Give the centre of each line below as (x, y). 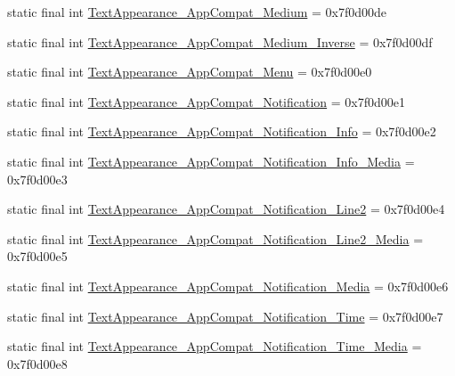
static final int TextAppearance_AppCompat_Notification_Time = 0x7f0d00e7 (225, 316)
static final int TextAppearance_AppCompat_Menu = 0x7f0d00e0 (190, 72)
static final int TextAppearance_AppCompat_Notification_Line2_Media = (215, 238)
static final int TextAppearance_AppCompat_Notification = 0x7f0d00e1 (207, 101)
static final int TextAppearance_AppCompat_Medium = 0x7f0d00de (197, 12)
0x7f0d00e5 (37, 256)
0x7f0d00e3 (37, 179)
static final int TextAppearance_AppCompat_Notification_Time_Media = (215, 346)
